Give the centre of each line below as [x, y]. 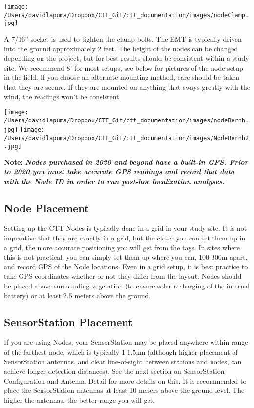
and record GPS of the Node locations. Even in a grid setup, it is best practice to [126, 266]
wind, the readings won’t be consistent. [63, 96]
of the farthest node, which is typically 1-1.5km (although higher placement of [121, 351]
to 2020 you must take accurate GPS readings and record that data [119, 171]
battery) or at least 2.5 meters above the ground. [77, 295]
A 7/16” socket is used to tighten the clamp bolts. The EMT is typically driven [123, 38]
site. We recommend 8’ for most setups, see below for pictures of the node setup [124, 67]
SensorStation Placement [68, 322]
